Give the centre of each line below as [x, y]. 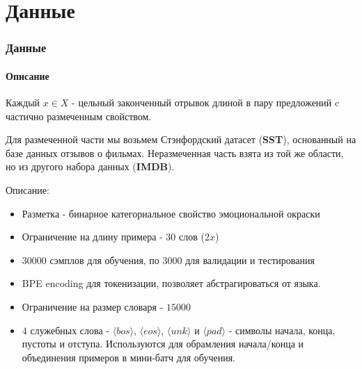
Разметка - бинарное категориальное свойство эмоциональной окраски [171, 213]
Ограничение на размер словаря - [93, 306]
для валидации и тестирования [250, 260]
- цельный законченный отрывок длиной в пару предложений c [206, 102]
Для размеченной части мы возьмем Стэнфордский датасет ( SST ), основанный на [181, 139]
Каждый [23, 102]
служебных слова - [70, 330]
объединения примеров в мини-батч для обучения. [129, 357]
